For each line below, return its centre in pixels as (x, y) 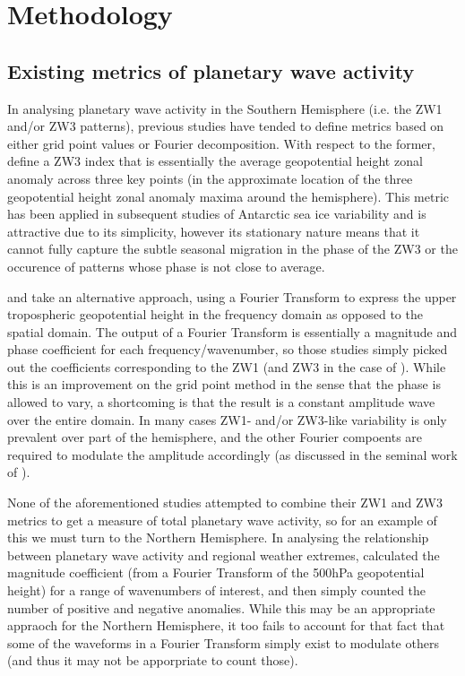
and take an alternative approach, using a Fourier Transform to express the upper (232, 296)
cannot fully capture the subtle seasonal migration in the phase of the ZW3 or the (232, 249)
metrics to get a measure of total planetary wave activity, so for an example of (222, 520)
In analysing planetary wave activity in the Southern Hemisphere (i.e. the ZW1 (225, 108)
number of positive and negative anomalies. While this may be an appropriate (221, 607)
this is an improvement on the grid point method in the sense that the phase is (224, 384)
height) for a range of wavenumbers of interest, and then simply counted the (217, 590)
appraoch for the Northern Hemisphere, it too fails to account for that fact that (226, 625)
